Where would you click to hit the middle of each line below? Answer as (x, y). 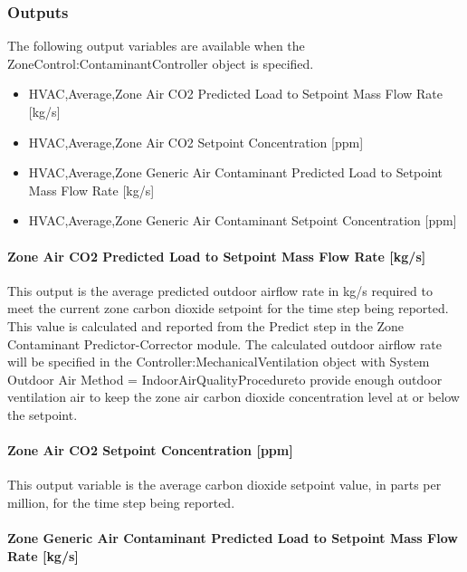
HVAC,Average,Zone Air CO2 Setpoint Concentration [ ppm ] (196, 142)
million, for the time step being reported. (121, 502)
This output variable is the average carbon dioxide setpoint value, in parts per (224, 485)
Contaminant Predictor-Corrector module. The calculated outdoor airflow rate (225, 343)
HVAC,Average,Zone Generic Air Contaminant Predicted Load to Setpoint (236, 172)
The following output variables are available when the (156, 46)
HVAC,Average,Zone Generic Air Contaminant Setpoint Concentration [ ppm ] (243, 220)
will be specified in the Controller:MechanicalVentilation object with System (219, 362)
